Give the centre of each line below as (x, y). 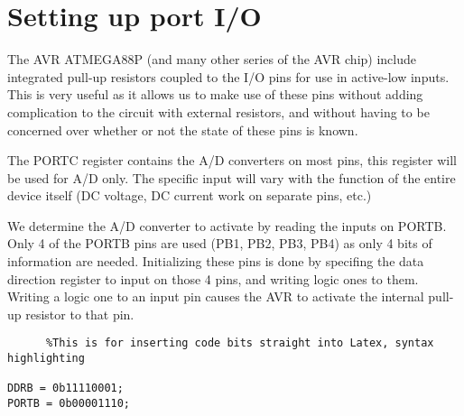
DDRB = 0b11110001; (65, 388)
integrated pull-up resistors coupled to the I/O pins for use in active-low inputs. (228, 76)
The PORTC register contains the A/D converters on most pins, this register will (232, 160)
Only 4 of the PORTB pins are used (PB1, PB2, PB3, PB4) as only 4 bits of (220, 243)
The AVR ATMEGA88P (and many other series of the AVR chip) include (212, 59)
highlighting (46, 359)
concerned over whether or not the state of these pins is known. (183, 129)
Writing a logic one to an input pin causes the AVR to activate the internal (216, 296)
